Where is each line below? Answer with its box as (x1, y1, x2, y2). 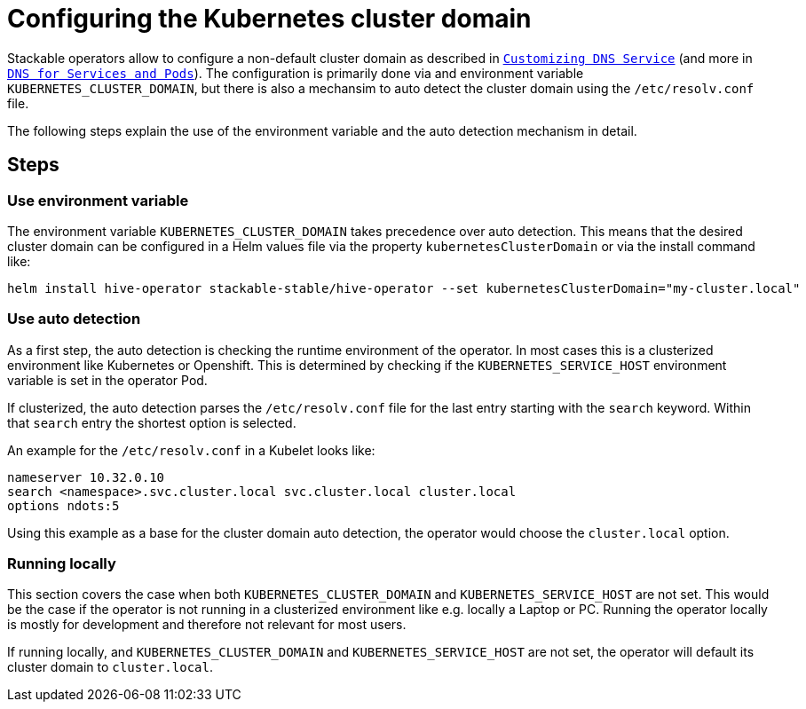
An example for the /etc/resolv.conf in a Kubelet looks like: (7, 442, 375, 458)
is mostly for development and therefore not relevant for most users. (7, 617, 407, 633)
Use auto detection (7, 310, 141, 328)
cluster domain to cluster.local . (7, 659, 213, 675)
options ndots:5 (7, 498, 120, 513)
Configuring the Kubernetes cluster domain (7, 4, 532, 34)
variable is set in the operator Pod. (7, 372, 208, 388)
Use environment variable (7, 191, 189, 209)
